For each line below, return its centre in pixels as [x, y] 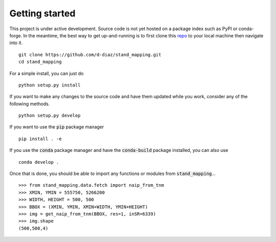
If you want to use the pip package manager [57, 127]
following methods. [30, 104]
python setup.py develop [50, 116]
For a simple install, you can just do [47, 73]
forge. [16, 35]
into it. [16, 43]
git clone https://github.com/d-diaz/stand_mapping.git [90, 54]
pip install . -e [40, 139]
